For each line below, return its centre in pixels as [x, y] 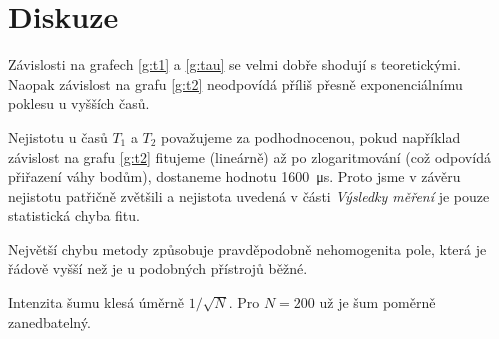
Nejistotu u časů [58, 136]
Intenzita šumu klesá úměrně [96, 302]
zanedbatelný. [49, 321]
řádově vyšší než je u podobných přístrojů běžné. [158, 268]
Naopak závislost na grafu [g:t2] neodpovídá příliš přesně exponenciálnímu [235, 83]
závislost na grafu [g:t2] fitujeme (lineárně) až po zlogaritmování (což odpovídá [249, 156]
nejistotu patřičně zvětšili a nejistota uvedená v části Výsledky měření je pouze [249, 195]
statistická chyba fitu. [74, 215]
